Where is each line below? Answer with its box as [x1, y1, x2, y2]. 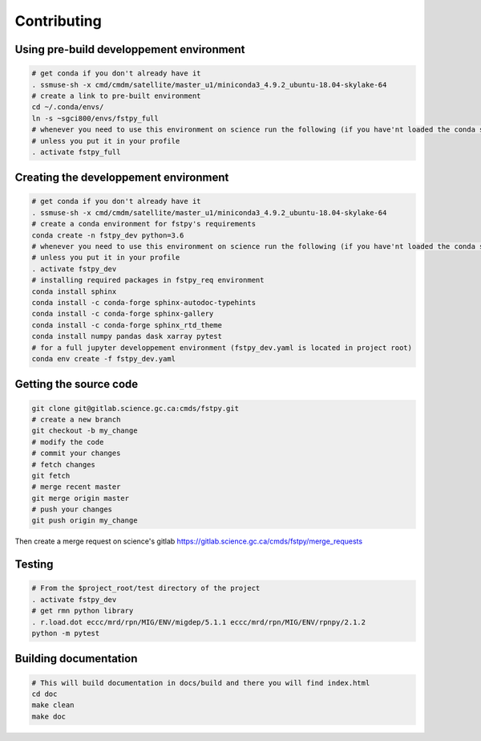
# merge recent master [31, 482, 121, 491]
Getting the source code [14, 377, 139, 391]
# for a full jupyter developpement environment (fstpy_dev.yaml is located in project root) [31, 343, 413, 352]
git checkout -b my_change [31, 426, 138, 435]
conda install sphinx [31, 287, 117, 296]
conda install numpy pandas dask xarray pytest [31, 332, 222, 341]
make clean [31, 701, 75, 710]
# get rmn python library [31, 606, 134, 616]
